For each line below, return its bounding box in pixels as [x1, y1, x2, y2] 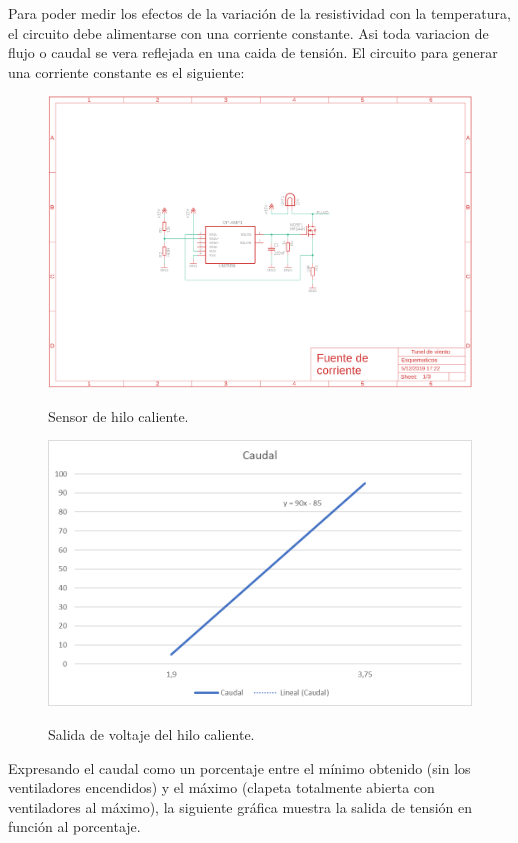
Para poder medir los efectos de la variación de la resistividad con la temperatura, [8, 3, 511, 23]
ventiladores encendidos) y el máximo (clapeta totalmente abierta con [8, 777, 435, 798]
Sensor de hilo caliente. [48, 405, 189, 426]
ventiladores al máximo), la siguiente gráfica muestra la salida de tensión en [8, 796, 473, 817]
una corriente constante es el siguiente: [8, 61, 245, 82]
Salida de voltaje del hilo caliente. [48, 723, 255, 744]
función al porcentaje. [8, 816, 141, 837]
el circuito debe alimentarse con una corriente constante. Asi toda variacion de [8, 22, 489, 43]
